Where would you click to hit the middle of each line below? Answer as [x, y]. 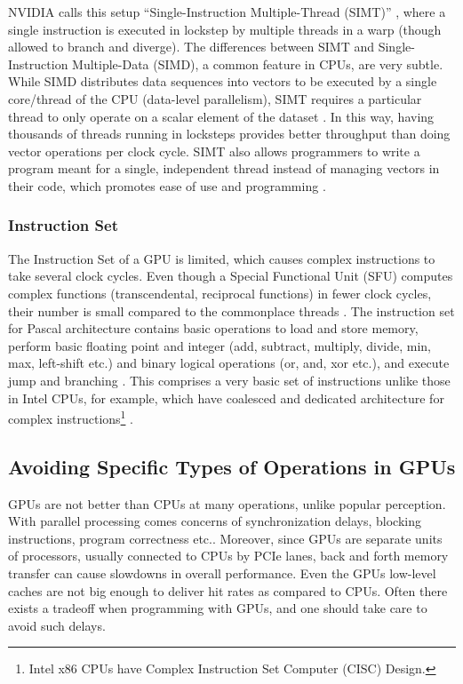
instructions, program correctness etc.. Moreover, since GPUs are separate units [225, 538]
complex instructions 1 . [71, 417]
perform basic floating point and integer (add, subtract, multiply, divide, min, [220, 345]
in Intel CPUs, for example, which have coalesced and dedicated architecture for [226, 398]
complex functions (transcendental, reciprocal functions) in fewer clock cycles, [220, 293]
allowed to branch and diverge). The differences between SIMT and [192, 47]
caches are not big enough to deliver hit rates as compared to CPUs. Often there [228, 590]
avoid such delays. [57, 625]
